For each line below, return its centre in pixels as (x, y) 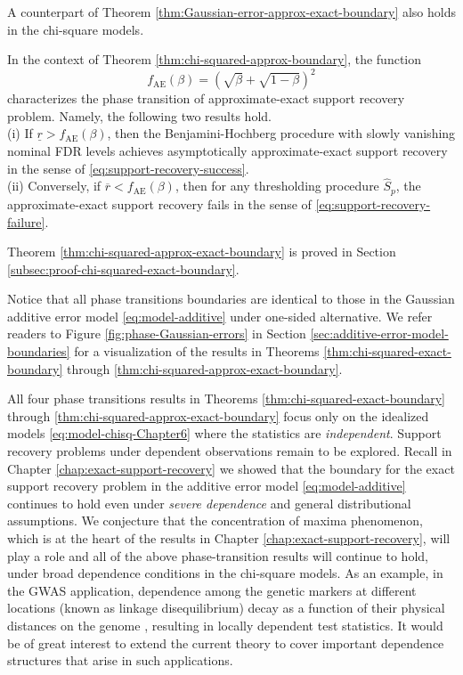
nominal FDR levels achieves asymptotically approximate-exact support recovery (227, 151)
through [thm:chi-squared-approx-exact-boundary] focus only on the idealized (218, 415)
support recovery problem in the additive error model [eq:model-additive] (207, 486)
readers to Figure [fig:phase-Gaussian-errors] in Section (157, 333)
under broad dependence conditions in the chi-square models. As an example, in (225, 573)
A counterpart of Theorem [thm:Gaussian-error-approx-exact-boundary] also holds (232, 12)
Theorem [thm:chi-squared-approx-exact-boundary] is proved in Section (202, 252)
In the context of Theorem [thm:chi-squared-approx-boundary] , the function (215, 59)
